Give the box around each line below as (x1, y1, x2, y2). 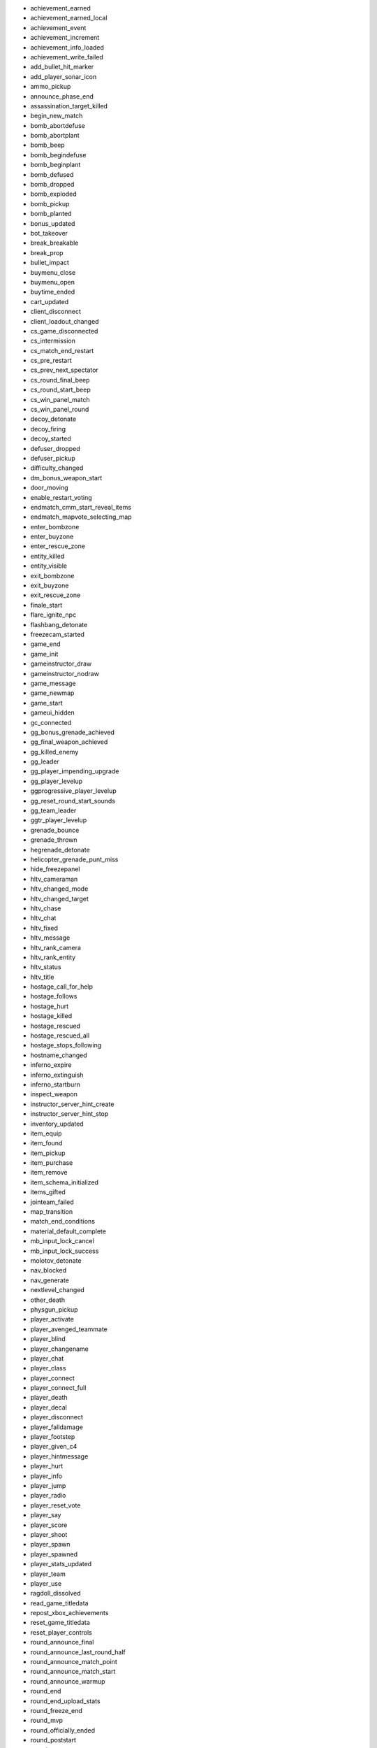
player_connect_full (30, 1384, 87, 1392)
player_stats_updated (30, 1560, 92, 1568)
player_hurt (30, 1462, 64, 1470)
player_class (30, 1364, 66, 1373)
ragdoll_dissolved (30, 1589, 81, 1598)
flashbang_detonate (30, 620, 88, 629)
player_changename (30, 1345, 89, 1353)
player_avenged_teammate (30, 1325, 108, 1333)
